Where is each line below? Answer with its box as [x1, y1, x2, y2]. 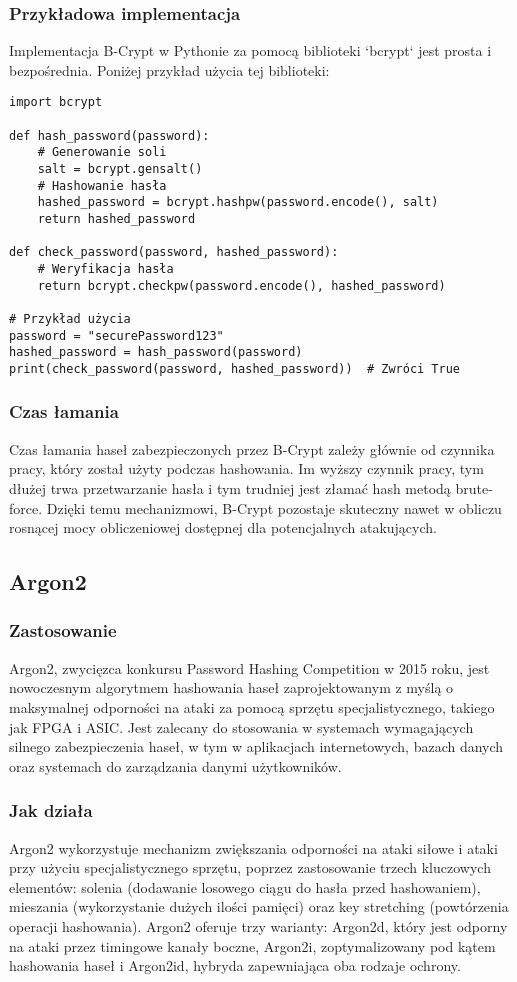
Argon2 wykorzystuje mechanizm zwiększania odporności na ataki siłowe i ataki [9, 837, 498, 858]
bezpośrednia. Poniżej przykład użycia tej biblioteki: [9, 59, 330, 80]
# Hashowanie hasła [37, 178, 167, 193]
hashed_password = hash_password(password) [9, 345, 303, 360]
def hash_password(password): [9, 128, 210, 143]
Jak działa [9, 798, 93, 823]
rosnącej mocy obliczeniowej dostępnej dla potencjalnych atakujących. [9, 517, 437, 538]
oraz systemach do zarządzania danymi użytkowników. [9, 755, 342, 776]
